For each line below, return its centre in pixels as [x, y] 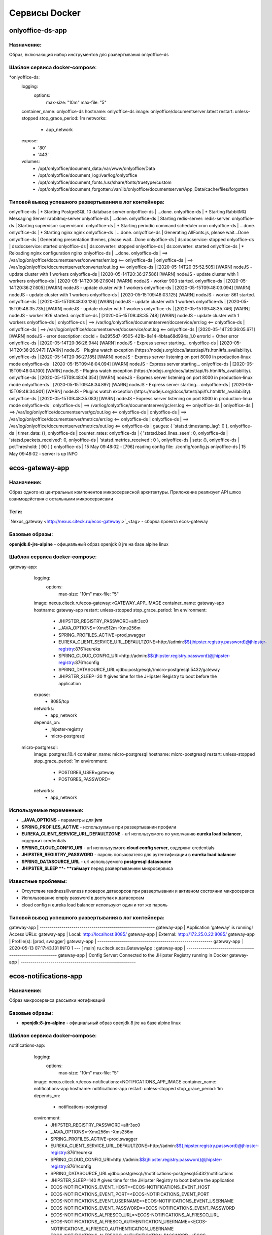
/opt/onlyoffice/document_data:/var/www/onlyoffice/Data [97, 168]
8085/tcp [60, 701]
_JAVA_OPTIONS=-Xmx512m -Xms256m [100, 628]
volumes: [31, 162]
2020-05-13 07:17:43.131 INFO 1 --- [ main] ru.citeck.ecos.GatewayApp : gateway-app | [97, 948]
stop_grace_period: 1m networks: [73, 118]
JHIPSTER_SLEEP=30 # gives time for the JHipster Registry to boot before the [138, 676]
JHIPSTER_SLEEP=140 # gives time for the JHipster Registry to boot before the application [142, 1180]
